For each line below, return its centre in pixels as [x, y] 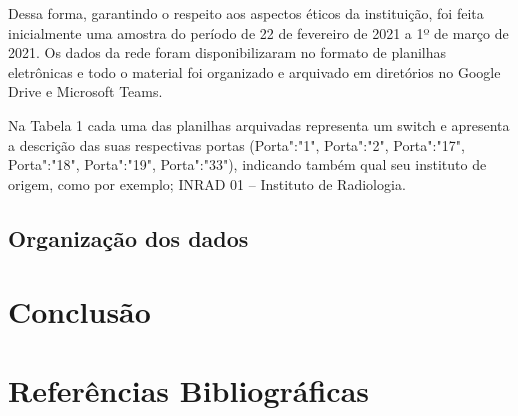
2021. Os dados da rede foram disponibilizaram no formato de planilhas [227, 52]
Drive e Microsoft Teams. [85, 91]
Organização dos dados [128, 237]
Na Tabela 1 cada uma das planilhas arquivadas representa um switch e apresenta [259, 124]
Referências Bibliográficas [189, 389]
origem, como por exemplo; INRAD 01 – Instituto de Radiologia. [207, 183]
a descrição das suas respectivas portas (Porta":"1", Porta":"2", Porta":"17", [236, 144]
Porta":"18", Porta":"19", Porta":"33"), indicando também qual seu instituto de [247, 164]
